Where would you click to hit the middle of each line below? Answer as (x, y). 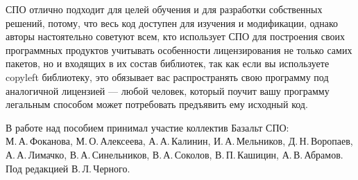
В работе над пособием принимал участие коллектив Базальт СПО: (147, 127)
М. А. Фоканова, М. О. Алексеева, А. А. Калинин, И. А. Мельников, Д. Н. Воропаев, (179, 141)
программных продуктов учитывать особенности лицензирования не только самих (179, 49)
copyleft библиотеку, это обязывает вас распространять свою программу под (167, 76)
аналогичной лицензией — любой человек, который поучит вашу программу (168, 90)
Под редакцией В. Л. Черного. (68, 168)
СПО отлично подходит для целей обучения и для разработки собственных (164, 9)
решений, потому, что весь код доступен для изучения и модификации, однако (172, 22)
